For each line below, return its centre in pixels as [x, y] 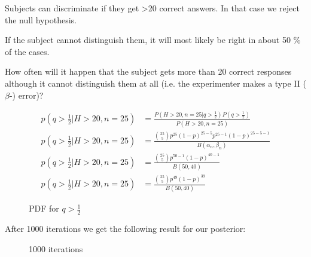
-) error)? [26, 95]
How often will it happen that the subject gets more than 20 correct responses [148, 71]
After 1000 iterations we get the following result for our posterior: [125, 229]
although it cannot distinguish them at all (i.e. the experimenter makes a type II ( [155, 83]
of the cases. [27, 51]
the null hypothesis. [41, 19]
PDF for [44, 208]
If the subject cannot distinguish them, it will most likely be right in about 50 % [153, 40]
